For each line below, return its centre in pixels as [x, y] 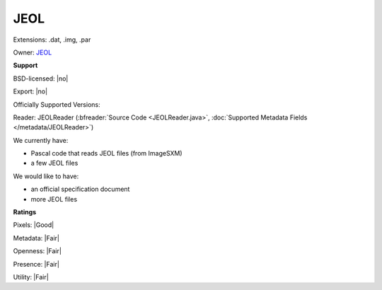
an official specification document [80, 189]
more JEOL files [54, 199]
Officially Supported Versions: [57, 104]
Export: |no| [30, 91]
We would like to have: [46, 176]
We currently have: [41, 140]
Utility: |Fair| [31, 277]
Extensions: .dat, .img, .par [52, 40]
